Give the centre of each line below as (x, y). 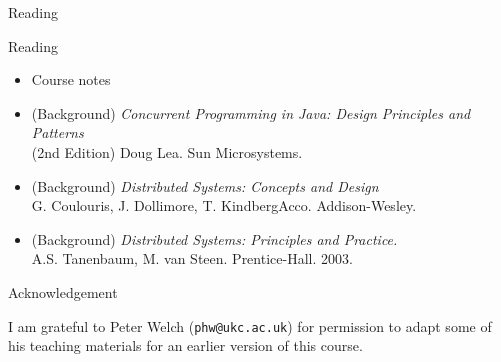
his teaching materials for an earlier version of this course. (185, 345)
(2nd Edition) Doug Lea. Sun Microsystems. (167, 151)
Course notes (71, 79)
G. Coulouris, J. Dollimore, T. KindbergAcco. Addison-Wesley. (224, 205)
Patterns (57, 132)
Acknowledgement (63, 291)
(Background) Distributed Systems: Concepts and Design (205, 185)
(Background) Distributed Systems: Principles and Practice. (214, 238)
